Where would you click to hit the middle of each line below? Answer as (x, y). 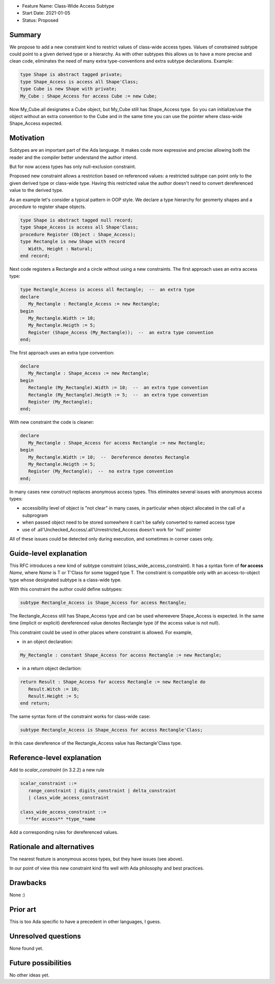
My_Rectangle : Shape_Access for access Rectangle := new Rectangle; (117, 443)
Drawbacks (28, 883)
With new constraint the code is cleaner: (52, 422)
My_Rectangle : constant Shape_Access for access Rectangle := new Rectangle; (121, 655)
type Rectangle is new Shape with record (73, 242)
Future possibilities (40, 963)
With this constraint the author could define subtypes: (66, 589)
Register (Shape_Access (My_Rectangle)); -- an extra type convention (121, 332)
